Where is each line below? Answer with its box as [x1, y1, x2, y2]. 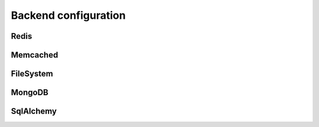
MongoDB [11, 88, 48, 98]
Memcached [11, 50, 58, 60]
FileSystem [11, 69, 53, 79]
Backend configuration [11, 9, 126, 22]
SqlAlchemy [11, 106, 57, 116]
